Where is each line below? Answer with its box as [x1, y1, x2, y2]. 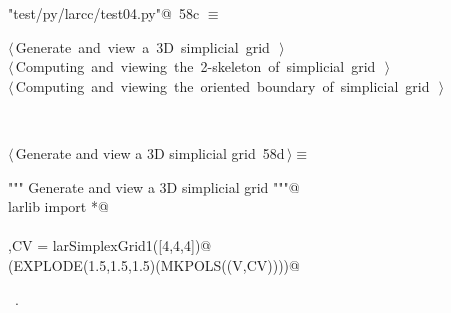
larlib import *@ [8, 196, 109, 217]
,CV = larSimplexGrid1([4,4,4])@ [8, 235, 212, 256]
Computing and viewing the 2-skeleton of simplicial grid [15, 56, 376, 77]
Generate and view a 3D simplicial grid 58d [15, 142, 285, 163]
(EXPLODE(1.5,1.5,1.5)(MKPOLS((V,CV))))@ [8, 254, 300, 275]
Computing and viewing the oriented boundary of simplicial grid [15, 75, 430, 96]
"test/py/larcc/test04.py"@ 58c [8, 3, 200, 23]
